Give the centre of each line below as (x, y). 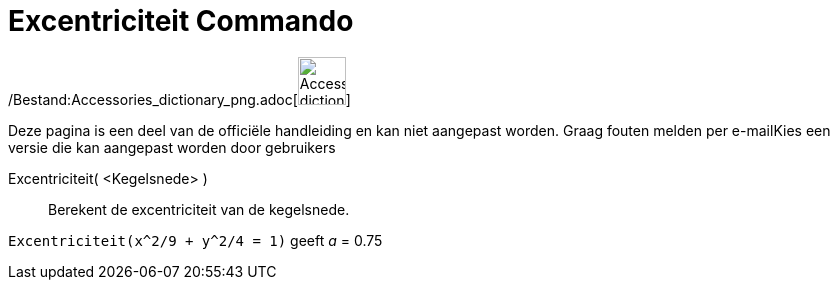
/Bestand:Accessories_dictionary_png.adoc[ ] (179, 99)
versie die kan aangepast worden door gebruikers (172, 147)
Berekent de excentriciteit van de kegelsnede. (199, 209)
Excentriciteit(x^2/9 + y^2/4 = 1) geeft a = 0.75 (195, 240)
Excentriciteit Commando (181, 21)
